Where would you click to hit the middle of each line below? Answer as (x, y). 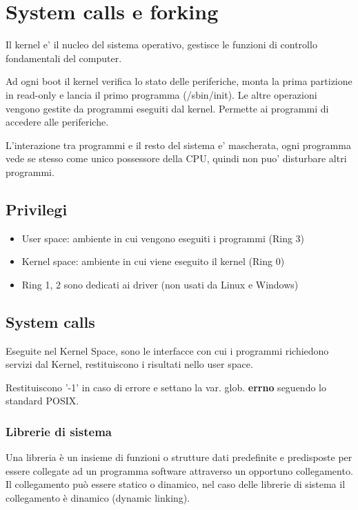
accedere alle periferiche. (57, 122)
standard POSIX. (42, 401)
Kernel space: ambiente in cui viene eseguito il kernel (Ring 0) (153, 261)
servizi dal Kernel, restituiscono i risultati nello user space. (129, 364)
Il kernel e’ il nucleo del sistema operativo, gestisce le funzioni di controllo (161, 45)
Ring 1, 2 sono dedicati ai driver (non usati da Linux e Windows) (160, 284)
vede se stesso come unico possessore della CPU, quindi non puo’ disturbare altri (176, 158)
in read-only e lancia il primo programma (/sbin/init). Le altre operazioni (161, 94)
